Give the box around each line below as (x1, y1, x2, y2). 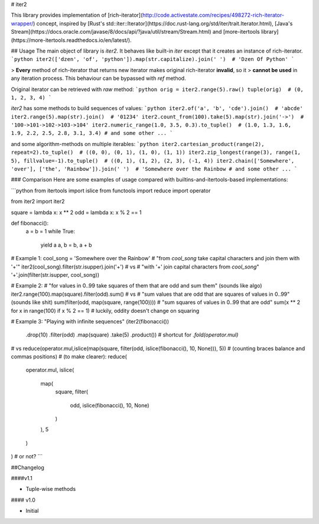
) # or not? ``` (11, 453, 43, 460)
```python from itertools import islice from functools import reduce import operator (11, 187, 211, 194)
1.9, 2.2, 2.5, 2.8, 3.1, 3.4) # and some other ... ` (11, 130, 174, 137)
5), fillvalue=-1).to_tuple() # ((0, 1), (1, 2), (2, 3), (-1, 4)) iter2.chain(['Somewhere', (11, 157, 295, 164)
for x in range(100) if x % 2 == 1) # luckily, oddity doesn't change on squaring (11, 307, 200, 314)
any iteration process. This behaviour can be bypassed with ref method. (11, 75, 186, 82)
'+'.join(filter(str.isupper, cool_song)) (11, 271, 100, 278)
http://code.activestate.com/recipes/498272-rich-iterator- (142, 12, 285, 19)
